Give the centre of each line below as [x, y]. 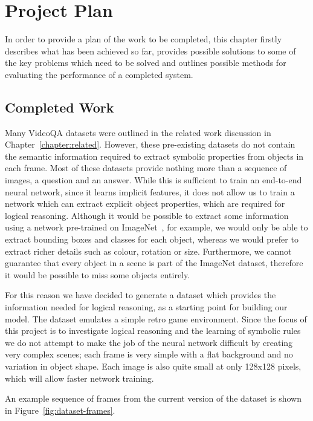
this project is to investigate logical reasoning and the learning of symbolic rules [153, 331]
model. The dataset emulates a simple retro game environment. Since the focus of [156, 318]
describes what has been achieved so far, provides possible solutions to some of [150, 51]
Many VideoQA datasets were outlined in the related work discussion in [138, 132]
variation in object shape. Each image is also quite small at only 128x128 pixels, [153, 366]
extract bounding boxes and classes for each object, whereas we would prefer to [152, 239]
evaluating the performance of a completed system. [99, 74]
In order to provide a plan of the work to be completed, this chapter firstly [144, 39]
